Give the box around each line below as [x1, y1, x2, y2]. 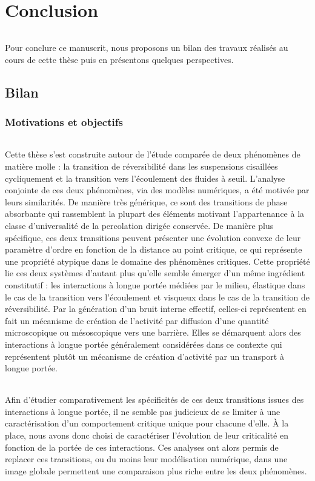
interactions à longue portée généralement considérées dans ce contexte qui [5, 337, 282, 350]
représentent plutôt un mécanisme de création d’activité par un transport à [5, 350, 284, 362]
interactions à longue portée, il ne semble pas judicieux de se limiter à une [5, 405, 280, 417]
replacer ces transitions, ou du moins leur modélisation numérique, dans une [5, 453, 288, 465]
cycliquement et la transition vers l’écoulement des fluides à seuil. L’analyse [5, 171, 285, 184]
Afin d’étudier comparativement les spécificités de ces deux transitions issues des [5, 393, 304, 406]
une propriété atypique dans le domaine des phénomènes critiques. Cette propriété [5, 254, 310, 267]
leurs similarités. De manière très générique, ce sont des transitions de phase [5, 195, 288, 208]
